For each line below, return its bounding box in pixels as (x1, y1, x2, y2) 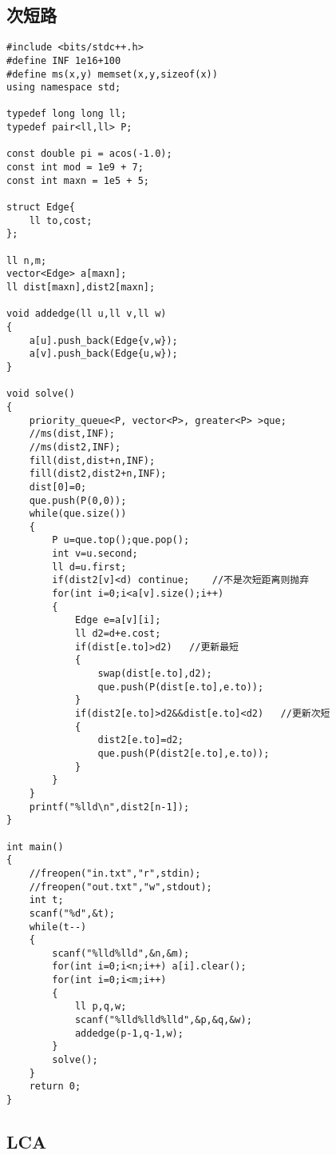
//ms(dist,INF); (29, 428, 116, 440)
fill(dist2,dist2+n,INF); (29, 468, 167, 480)
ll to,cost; (29, 214, 93, 226)
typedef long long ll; (6, 108, 127, 120)
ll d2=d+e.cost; (74, 628, 161, 640)
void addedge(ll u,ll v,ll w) (6, 308, 167, 320)
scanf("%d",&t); (29, 907, 116, 919)
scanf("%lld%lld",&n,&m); (52, 947, 190, 959)
